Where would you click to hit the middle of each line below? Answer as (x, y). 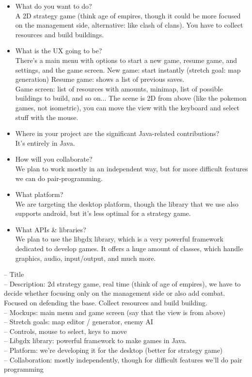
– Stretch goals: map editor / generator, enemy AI (79, 322)
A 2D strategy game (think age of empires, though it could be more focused (128, 15)
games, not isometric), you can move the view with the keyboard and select (127, 107)
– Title (14, 274)
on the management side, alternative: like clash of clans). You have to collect (129, 25)
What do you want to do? (54, 6)
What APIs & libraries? (51, 229)
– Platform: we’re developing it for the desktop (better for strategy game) (113, 350)
